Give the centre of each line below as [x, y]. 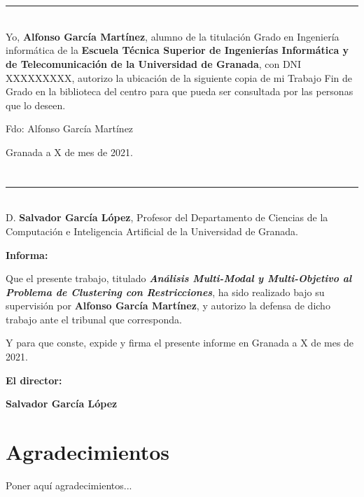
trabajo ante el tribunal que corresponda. [94, 319]
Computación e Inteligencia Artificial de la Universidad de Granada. [152, 231]
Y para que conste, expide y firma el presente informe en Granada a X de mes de [180, 343]
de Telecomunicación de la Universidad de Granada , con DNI [154, 63]
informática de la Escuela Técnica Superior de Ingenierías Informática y [177, 50]
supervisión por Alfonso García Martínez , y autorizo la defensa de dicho [168, 306]
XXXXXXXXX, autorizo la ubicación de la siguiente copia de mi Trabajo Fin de [179, 77]
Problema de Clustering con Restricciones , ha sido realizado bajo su [165, 292]
